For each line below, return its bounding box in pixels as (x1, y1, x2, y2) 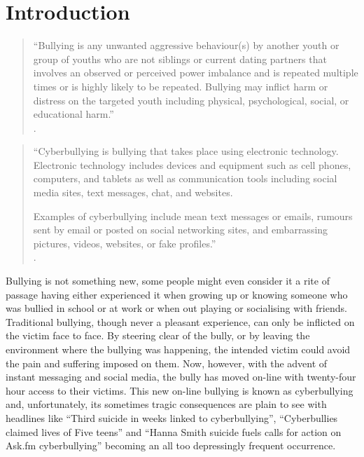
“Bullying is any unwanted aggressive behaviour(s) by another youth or (33, 38, 339, 53)
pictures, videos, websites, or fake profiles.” (33, 236, 216, 250)
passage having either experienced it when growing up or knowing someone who (6, 287, 348, 301)
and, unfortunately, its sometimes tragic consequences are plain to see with (6, 397, 327, 411)
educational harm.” (33, 107, 114, 121)
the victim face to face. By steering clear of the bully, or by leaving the (6, 328, 310, 343)
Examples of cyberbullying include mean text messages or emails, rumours (33, 208, 353, 223)
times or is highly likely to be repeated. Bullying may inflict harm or (33, 79, 328, 93)
